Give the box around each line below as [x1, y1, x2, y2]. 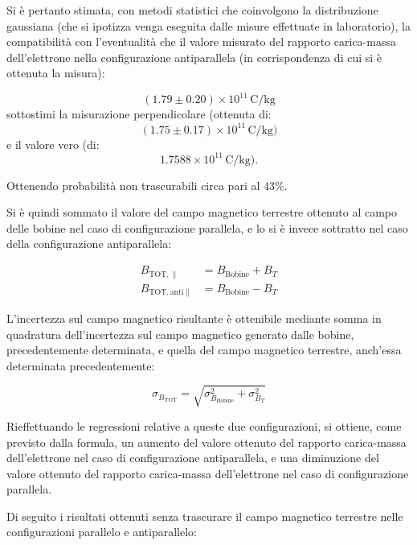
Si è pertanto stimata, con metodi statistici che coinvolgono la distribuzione [6, 2, 378, 18]
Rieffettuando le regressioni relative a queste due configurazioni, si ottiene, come [6, 417, 402, 434]
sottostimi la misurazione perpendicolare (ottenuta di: [6, 105, 272, 122]
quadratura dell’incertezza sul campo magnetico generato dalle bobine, [6, 325, 354, 342]
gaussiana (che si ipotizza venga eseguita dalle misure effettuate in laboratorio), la [6, 17, 411, 34]
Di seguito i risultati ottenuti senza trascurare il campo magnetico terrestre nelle [6, 507, 403, 524]
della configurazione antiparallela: [6, 235, 172, 252]
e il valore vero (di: [6, 135, 100, 152]
